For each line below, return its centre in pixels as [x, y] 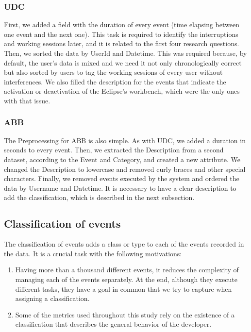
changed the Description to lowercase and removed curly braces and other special [125, 169]
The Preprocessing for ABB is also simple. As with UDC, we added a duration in [125, 140]
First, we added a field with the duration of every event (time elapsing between [122, 25]
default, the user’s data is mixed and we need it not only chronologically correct [123, 62]
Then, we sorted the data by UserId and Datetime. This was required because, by [125, 53]
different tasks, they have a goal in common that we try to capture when [124, 289]
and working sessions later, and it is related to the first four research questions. [122, 43]
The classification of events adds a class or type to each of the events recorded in [124, 244]
